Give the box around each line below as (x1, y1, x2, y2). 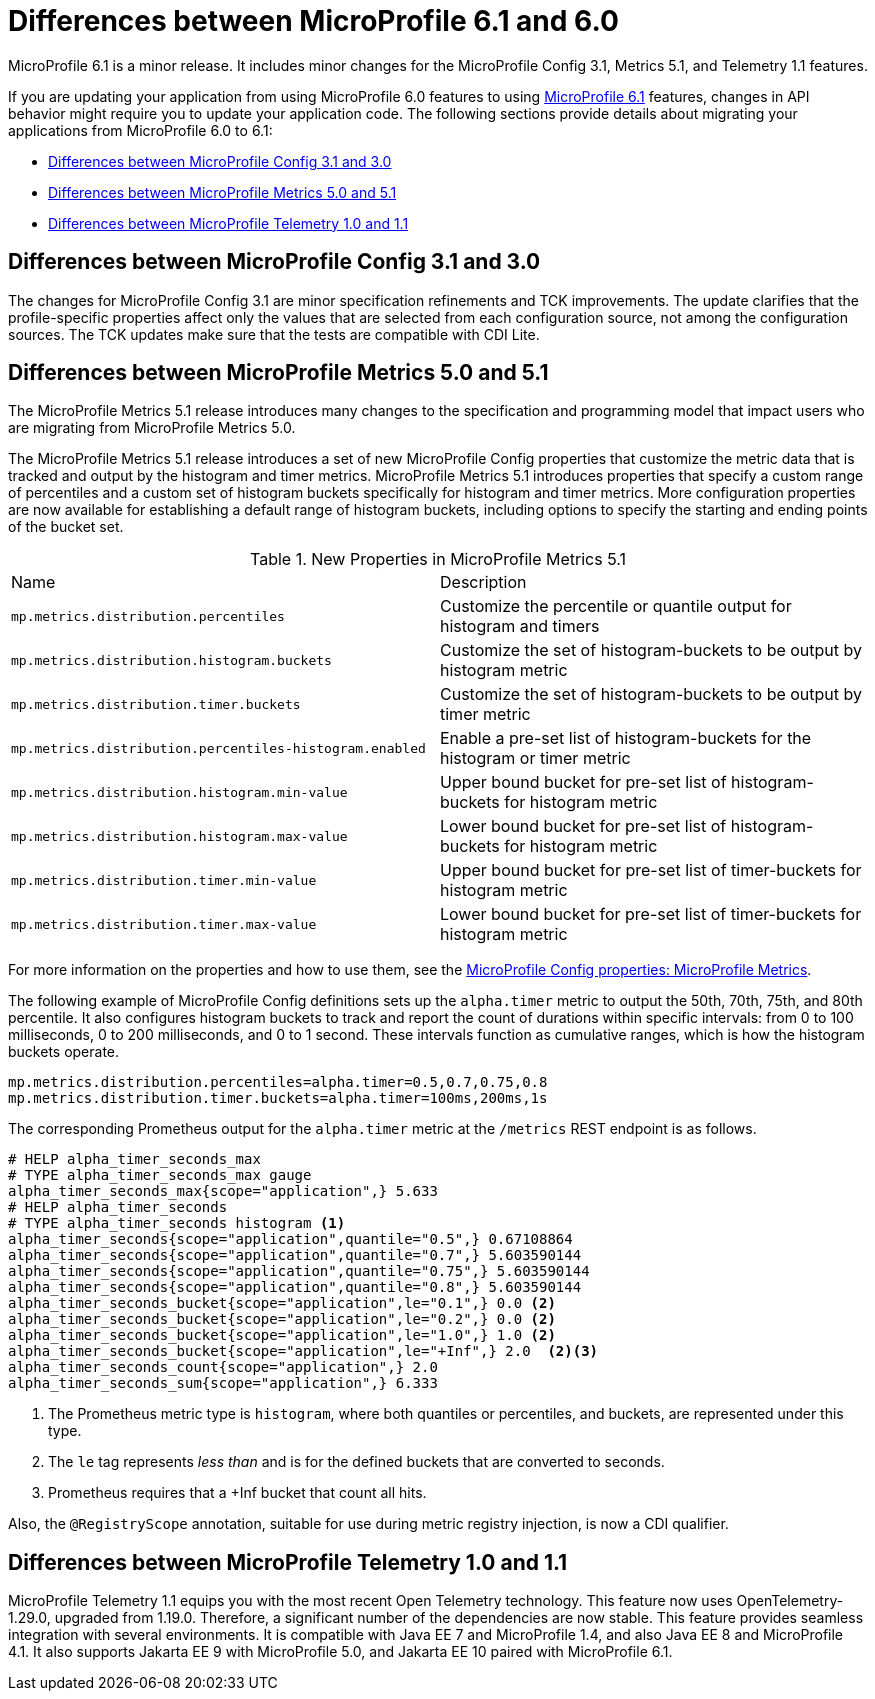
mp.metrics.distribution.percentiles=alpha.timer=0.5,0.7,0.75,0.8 (8, 1074, 548, 1091)
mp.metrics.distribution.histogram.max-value (11, 828, 348, 844)
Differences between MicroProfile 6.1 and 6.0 (8, 4, 619, 38)
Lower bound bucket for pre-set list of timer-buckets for (440, 904, 862, 925)
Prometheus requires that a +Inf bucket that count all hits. (48, 1484, 427, 1502)
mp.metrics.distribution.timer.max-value (11, 916, 317, 932)
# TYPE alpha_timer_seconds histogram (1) (8, 1215, 346, 1232)
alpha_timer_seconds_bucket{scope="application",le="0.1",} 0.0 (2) (8, 1295, 556, 1312)
